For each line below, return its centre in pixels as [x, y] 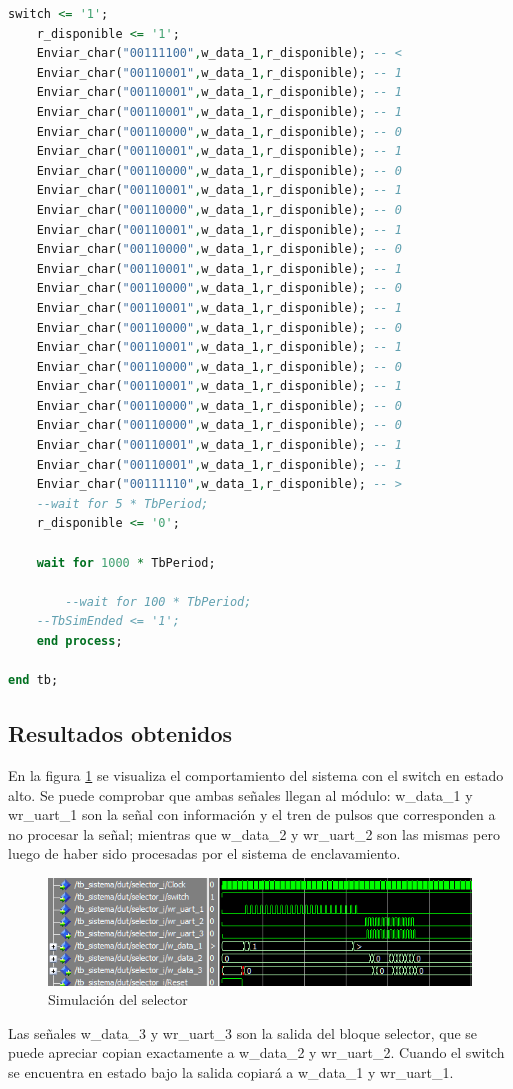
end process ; [79, 641]
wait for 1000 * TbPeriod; [126, 562]
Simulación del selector [118, 999]
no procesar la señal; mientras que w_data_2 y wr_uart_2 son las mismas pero [254, 833]
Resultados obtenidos [120, 733]
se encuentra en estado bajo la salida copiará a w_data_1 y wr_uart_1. [231, 1071]
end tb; [33, 680]
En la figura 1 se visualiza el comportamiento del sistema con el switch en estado [256, 774]
